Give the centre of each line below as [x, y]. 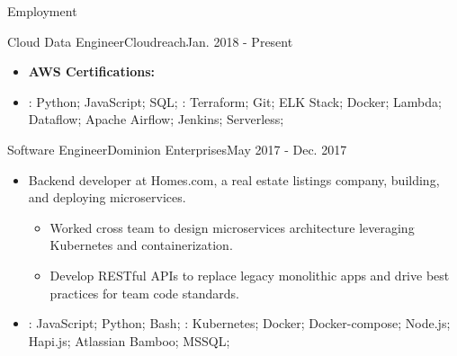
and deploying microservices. [107, 197]
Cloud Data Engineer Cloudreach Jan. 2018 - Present [150, 41]
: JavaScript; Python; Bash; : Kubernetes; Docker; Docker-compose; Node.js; [239, 323]
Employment [42, 11]
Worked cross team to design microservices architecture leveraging [232, 227]
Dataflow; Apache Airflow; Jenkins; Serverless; [156, 119]
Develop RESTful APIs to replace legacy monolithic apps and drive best [250, 275]
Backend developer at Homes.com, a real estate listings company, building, [234, 179]
